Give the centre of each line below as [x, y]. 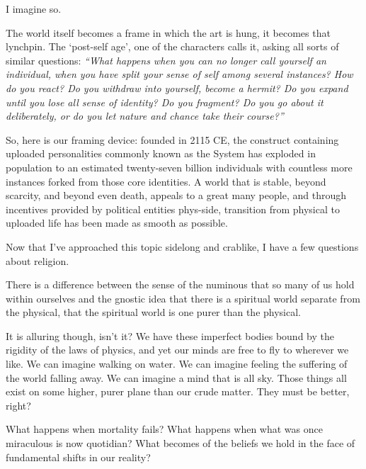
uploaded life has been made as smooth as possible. [117, 223]
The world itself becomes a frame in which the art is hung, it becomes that [168, 32]
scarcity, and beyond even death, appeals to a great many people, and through [176, 195]
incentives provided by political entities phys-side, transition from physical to [173, 209]
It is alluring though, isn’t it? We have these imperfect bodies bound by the [170, 335]
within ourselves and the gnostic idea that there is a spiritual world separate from [183, 298]
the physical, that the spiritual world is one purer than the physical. [154, 312]
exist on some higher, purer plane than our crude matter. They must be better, [178, 391]
